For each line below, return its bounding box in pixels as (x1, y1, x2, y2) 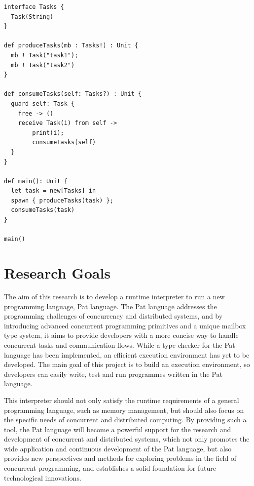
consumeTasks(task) (11, 206, 75, 214)
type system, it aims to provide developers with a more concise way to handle (4, 330, 239, 340)
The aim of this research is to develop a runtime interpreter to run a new (4, 291, 225, 301)
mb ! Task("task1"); (11, 51, 78, 59)
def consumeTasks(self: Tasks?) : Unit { (4, 90, 142, 98)
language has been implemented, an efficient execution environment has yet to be (4, 349, 250, 360)
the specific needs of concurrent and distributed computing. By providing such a (4, 414, 247, 425)
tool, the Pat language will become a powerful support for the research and (4, 424, 231, 434)
